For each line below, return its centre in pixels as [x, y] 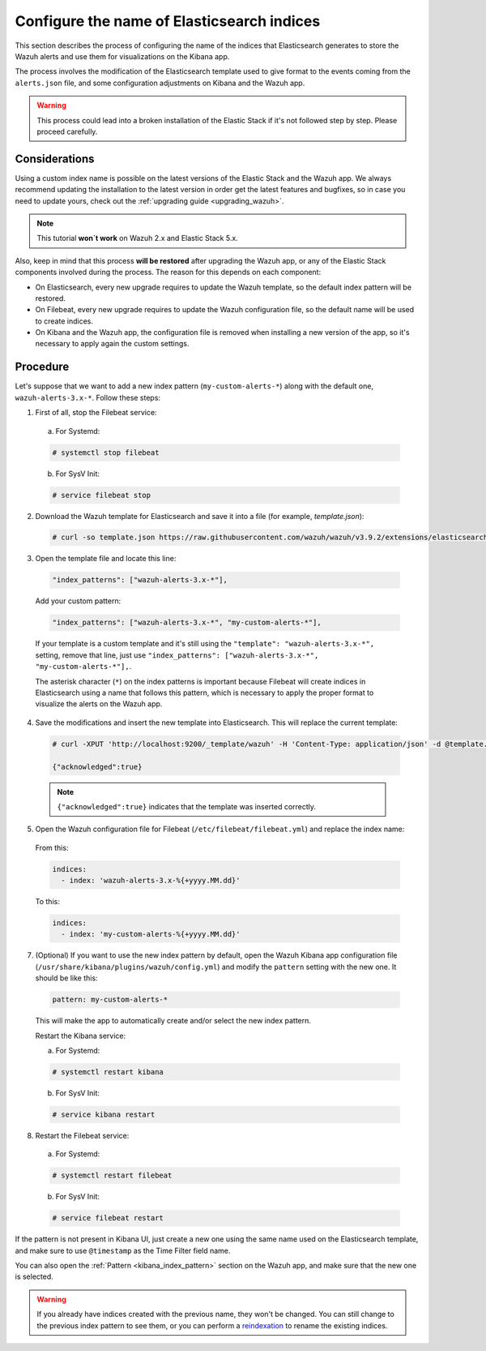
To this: [47, 902]
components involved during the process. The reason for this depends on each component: [168, 272]
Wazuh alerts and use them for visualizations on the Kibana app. [122, 56]
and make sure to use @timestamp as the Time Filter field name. [123, 1250]
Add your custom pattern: [78, 601]
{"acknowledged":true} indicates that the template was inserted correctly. [186, 806]
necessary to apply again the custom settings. [112, 344]
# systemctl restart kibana [108, 1072]
